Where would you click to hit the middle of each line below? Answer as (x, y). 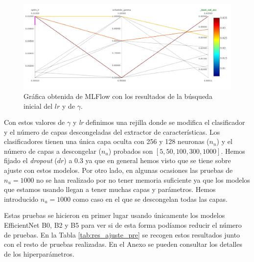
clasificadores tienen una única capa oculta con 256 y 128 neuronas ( (107, 141)
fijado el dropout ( (31, 160)
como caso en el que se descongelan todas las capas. (150, 199)
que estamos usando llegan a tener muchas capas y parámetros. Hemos (110, 189)
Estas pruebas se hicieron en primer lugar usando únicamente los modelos (115, 215)
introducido (21, 199)
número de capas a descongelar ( (53, 151)
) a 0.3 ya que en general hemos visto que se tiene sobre (147, 160)
